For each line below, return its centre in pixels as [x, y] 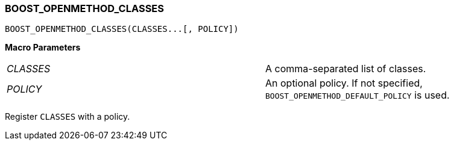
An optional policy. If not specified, [344, 83]
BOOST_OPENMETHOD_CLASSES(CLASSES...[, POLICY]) [122, 29]
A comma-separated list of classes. [346, 69]
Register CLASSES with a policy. [68, 117]
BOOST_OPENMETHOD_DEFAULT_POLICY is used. [358, 95]
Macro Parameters [43, 48]
